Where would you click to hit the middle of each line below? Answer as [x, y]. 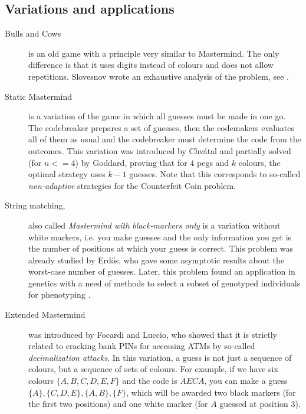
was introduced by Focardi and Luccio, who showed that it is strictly [153, 334]
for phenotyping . [60, 294]
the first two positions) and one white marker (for [118, 404]
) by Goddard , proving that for [131, 162]
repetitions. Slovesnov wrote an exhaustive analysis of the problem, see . [159, 76]
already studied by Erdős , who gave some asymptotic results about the [156, 260]
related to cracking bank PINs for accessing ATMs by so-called [142, 346]
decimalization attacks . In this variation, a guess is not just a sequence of [160, 357]
